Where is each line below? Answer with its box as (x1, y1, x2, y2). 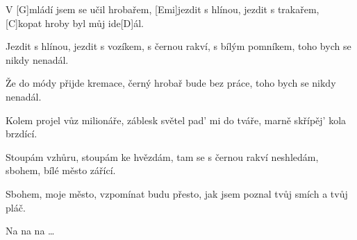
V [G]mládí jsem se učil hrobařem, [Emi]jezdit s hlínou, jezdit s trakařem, (6, 2, 319, 16)
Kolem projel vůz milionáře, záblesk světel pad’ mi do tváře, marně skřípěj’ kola (6, 112, 347, 127)
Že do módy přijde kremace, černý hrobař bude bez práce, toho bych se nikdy (6, 76, 336, 90)
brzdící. (6, 126, 38, 141)
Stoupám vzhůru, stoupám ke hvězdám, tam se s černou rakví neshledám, (6, 149, 319, 164)
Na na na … (6, 223, 55, 238)
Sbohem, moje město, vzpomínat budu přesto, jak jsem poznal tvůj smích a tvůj (6, 186, 348, 200)
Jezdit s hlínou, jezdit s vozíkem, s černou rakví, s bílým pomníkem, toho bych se (6, 39, 351, 53)
